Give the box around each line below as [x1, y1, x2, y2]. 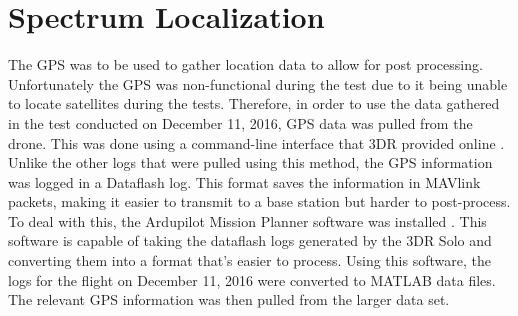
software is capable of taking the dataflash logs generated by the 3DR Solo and [8, 230, 492, 251]
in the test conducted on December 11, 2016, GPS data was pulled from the [8, 112, 473, 133]
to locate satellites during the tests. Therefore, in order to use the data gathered [8, 93, 500, 114]
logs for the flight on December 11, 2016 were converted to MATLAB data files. [8, 269, 496, 290]
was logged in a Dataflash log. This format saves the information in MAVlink [8, 171, 481, 192]
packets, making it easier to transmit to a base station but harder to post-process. [8, 191, 511, 212]
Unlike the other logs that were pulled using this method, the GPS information [8, 152, 493, 173]
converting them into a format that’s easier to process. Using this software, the [8, 250, 491, 271]
